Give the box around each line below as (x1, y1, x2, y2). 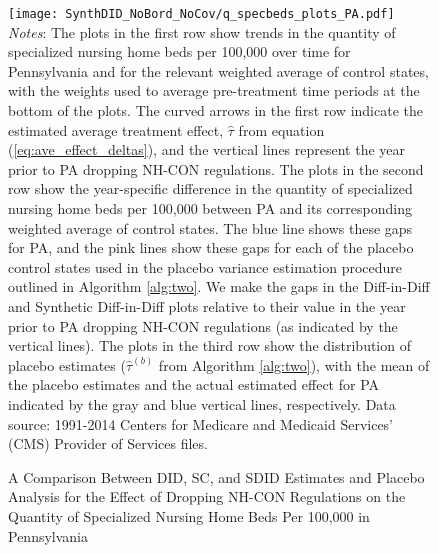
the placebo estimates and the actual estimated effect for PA (8, 374, 380, 395)
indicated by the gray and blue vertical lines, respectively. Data (8, 393, 396, 414)
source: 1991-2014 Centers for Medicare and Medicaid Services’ (8, 413, 394, 434)
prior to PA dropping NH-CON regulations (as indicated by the (8, 315, 398, 336)
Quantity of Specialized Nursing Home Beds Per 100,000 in (8, 505, 370, 526)
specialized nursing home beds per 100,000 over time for (8, 41, 351, 62)
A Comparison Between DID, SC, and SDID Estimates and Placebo (8, 466, 425, 487)
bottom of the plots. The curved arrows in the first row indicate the (8, 100, 423, 121)
